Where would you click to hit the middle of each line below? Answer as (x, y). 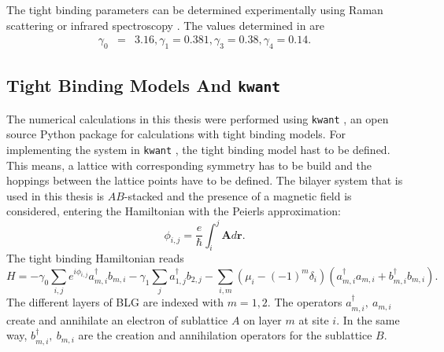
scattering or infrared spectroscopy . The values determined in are (165, 25)
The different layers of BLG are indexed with (115, 302)
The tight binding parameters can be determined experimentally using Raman (195, 9)
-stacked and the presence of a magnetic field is (238, 195)
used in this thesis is (55, 195)
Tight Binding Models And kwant (143, 85)
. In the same (368, 319)
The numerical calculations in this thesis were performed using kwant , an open (198, 118)
